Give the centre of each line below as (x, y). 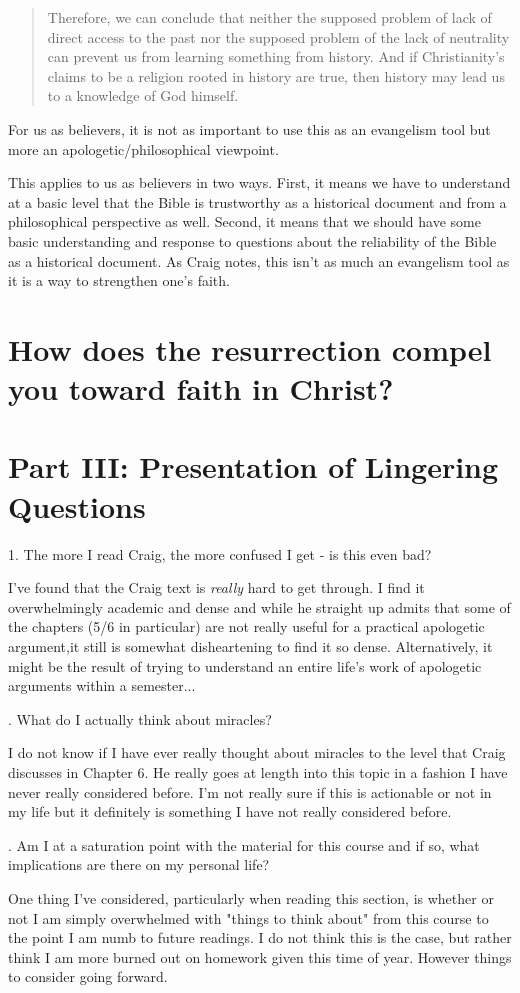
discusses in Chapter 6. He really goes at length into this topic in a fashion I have (258, 771)
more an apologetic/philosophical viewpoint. (143, 148)
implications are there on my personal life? (139, 864)
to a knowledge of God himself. (143, 95)
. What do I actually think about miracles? (140, 718)
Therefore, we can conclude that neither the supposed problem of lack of (269, 17)
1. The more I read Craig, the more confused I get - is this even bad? (220, 553)
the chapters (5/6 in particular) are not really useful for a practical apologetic (246, 626)
